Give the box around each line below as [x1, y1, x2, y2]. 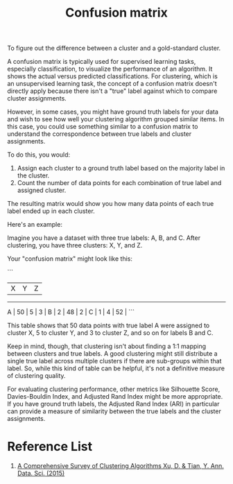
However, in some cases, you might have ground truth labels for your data [7, 107, 218, 116]
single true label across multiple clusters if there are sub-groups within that [7, 357, 222, 365]
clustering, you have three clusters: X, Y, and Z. [7, 241, 143, 250]
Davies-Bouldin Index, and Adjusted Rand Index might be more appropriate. [7, 392, 223, 401]
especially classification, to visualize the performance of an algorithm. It [7, 64, 213, 74]
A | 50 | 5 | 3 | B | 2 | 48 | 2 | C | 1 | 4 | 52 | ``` [7, 308, 135, 316]
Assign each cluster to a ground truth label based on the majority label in [17, 164, 225, 173]
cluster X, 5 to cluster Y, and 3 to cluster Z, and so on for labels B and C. [7, 329, 214, 337]
